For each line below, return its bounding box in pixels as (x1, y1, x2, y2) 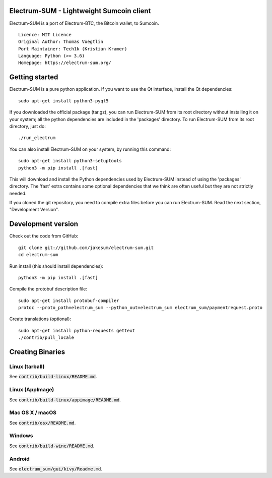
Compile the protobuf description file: (9, 286, 88, 292)
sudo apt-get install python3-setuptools (18, 158, 122, 164)
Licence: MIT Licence (18, 32, 72, 37)
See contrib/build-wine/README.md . (9, 443, 95, 449)
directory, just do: (9, 123, 46, 129)
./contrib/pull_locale (18, 335, 75, 340)
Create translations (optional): (9, 316, 72, 322)
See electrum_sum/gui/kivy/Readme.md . (9, 465, 103, 471)
